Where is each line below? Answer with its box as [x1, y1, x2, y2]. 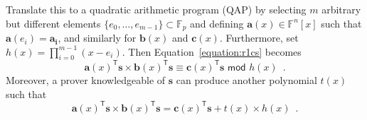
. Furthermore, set [219, 30, 299, 45]
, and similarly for [58, 30, 137, 45]
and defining [190, 16, 244, 30]
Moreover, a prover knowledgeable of [6, 72, 166, 87]
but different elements [6, 16, 101, 30]
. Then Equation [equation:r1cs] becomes [122, 44, 302, 59]
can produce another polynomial [176, 72, 317, 87]
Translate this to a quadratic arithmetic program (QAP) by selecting [6, 2, 307, 16]
